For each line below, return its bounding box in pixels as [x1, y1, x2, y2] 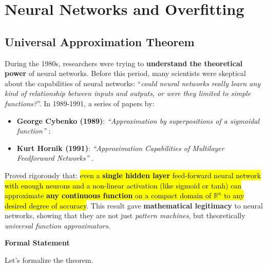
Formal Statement [5, 237, 70, 248]
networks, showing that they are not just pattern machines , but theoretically [5, 210, 245, 221]
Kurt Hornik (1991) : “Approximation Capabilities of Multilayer [16, 142, 224, 153]
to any [224, 190, 244, 201]
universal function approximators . [5, 220, 110, 231]
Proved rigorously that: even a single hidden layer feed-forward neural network [5, 169, 261, 180]
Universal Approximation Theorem [5, 33, 195, 49]
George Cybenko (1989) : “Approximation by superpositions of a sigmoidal [16, 115, 260, 126]
